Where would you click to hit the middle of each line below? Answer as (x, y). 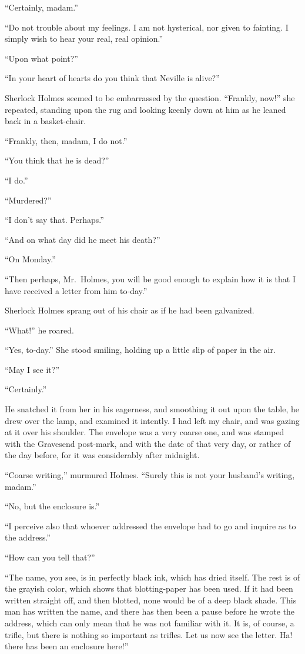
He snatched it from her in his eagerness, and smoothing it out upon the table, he (152, 409)
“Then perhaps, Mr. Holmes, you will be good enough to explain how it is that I (150, 278)
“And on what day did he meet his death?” (83, 239)
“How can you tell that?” (50, 557)
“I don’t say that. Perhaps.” (54, 220)
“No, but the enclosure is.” (52, 506)
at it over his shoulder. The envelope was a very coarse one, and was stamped (145, 432)
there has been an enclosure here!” (67, 646)
